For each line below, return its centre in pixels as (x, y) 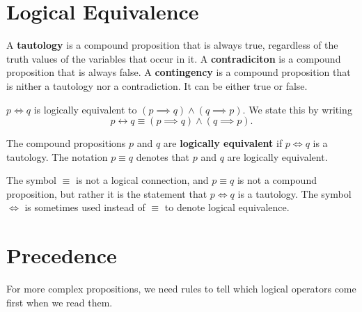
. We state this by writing (297, 109)
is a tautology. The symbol (294, 193)
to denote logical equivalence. (227, 207)
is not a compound (277, 180)
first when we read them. (60, 302)
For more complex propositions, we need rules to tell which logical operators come (181, 289)
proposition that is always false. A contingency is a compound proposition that (179, 72)
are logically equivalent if (223, 143)
